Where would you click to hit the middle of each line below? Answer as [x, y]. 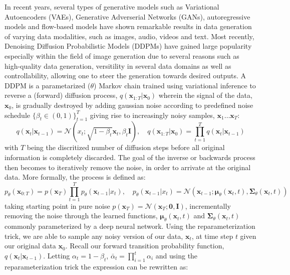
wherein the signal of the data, [205, 95]
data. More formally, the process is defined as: [75, 177]
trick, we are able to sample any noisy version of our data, [94, 236]
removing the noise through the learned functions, [81, 216]
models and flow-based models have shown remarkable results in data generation [128, 26]
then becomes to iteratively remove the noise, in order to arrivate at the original [128, 167]
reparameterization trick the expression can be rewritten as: [96, 266]
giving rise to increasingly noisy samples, [152, 115]
